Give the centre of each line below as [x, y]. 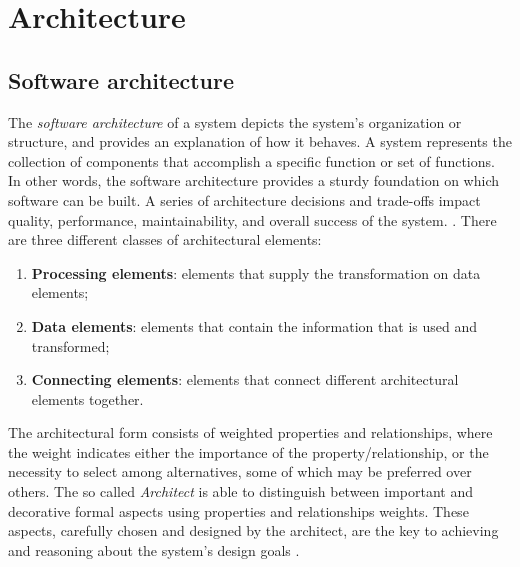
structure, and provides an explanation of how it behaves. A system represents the [260, 141]
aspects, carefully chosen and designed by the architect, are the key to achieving [253, 530]
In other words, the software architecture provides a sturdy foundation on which [253, 180]
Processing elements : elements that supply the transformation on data [256, 272]
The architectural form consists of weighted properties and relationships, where [250, 432]
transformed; [70, 345]
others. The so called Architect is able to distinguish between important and [240, 491]
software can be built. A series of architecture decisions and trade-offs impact [244, 199]
